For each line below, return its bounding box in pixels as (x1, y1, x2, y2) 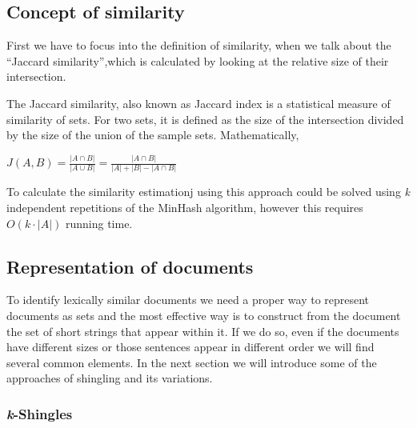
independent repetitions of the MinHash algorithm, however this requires (6, 198, 363, 215)
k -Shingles (6, 403, 73, 423)
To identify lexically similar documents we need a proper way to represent (6, 291, 370, 308)
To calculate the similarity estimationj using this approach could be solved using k (6, 183, 410, 200)
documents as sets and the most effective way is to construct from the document (6, 306, 401, 323)
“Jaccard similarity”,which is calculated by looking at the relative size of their (6, 52, 389, 69)
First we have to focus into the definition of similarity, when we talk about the (6, 37, 391, 54)
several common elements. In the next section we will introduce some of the (6, 354, 377, 370)
